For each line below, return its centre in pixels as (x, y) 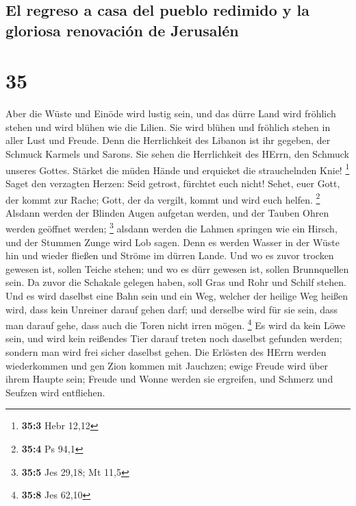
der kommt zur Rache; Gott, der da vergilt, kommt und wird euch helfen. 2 (163, 198)
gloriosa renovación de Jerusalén (122, 30)
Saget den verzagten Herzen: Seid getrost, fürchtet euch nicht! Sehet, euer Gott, (173, 183)
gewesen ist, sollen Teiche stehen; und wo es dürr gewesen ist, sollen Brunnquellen (177, 268)
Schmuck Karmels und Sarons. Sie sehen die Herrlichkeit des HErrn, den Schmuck (178, 154)
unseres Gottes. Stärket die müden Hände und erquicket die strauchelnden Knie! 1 (178, 169)
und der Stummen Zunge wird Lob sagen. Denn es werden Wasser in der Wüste (173, 242)
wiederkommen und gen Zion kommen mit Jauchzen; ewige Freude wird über (167, 365)
